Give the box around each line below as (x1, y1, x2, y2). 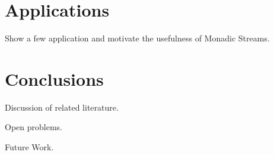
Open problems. (5, 121, 62, 133)
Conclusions (5, 66, 104, 91)
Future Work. (5, 141, 54, 153)
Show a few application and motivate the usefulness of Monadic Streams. (5, 32, 270, 44)
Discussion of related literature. (5, 101, 119, 113)
